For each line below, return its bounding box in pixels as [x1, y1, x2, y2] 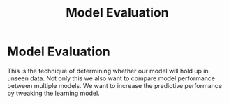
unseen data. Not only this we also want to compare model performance [7, 74, 216, 83]
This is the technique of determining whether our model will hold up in [7, 67, 209, 75]
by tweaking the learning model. [7, 89, 100, 97]
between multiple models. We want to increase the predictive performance [7, 81, 222, 89]
